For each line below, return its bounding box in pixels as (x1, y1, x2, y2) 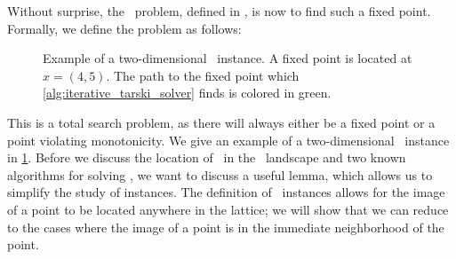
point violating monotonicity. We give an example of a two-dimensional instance (7, 130, 450, 149)
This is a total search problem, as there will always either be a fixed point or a (7, 113, 436, 131)
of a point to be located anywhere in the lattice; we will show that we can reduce (7, 200, 449, 218)
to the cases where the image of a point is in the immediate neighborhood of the (7, 217, 444, 236)
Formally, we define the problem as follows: (7, 19, 242, 37)
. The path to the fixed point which (106, 66, 300, 84)
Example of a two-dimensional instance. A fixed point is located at (43, 49, 412, 67)
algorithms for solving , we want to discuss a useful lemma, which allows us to (7, 165, 433, 184)
